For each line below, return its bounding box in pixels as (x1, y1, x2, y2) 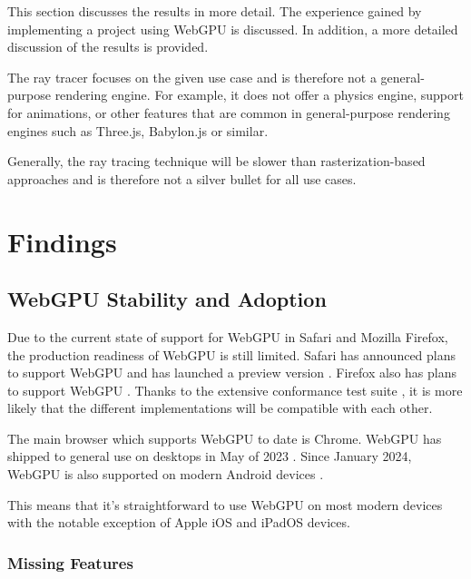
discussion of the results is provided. (7, 37, 209, 56)
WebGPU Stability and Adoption (7, 285, 327, 313)
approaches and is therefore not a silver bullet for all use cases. (7, 169, 357, 188)
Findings (7, 222, 117, 260)
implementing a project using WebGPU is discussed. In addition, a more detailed (7, 19, 458, 38)
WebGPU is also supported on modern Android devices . (7, 465, 324, 484)
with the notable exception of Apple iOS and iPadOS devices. (7, 513, 350, 532)
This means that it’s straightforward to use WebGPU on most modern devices (7, 495, 443, 514)
